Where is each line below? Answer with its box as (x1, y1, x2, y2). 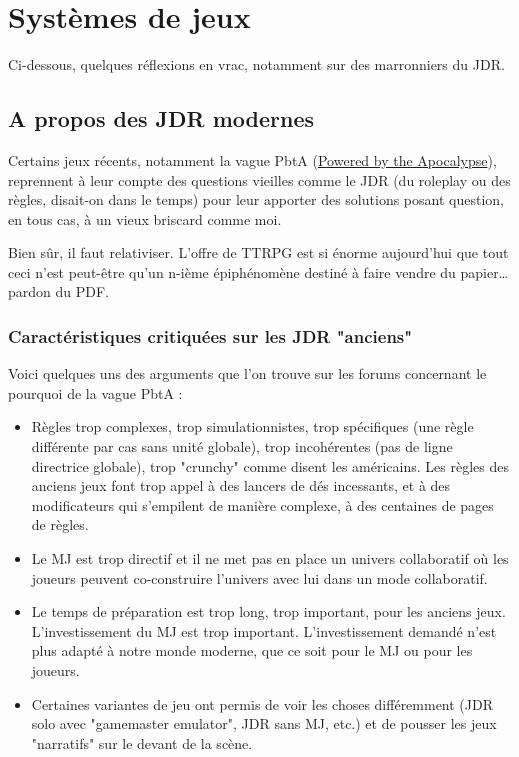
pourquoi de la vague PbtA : (8, 382, 183, 403)
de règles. (31, 514, 89, 535)
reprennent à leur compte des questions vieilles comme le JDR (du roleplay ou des (8, 169, 511, 190)
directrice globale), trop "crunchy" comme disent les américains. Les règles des (31, 455, 509, 476)
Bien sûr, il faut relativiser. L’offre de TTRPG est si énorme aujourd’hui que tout (8, 242, 509, 263)
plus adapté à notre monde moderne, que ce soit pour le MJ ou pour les (31, 640, 473, 661)
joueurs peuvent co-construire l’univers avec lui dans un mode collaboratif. (31, 567, 488, 588)
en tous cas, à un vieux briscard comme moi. (8, 208, 282, 229)
